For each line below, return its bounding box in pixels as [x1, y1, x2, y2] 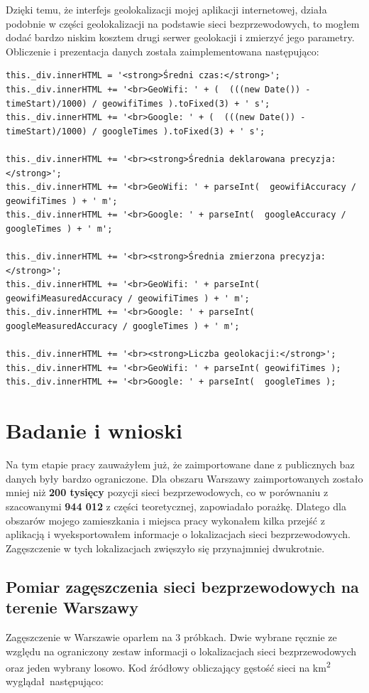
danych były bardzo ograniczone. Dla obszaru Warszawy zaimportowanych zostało [6, 471, 363, 485]
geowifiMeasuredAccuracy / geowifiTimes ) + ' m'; [6, 293, 250, 303]
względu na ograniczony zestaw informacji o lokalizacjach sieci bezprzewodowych [6, 643, 357, 658]
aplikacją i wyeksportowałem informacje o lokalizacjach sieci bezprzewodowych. [6, 527, 351, 542]
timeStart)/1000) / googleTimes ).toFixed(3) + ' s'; [6, 126, 265, 136]
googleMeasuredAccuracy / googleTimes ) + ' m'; [6, 321, 240, 332]
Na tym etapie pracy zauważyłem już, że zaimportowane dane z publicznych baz [6, 457, 355, 472]
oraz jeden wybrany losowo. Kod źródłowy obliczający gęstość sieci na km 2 [6, 658, 331, 675]
